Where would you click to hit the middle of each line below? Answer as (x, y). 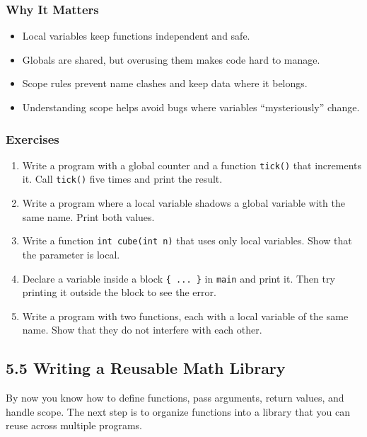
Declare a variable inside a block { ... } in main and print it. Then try (179, 278)
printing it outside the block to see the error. (119, 292)
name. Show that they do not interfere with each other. (142, 330)
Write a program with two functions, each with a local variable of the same (185, 316)
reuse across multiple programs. (74, 425)
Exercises (33, 138)
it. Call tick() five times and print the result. (122, 179)
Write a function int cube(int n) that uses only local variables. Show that (187, 240)
